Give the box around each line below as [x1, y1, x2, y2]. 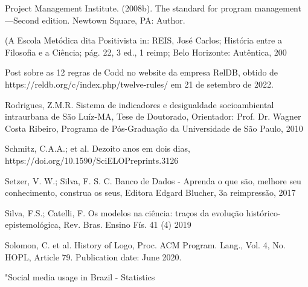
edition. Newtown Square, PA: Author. [42, 13, 185, 26]
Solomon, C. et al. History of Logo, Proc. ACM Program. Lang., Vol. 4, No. [5, 238, 286, 251]
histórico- [246, 206, 281, 219]
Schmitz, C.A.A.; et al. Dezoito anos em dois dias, [5, 142, 190, 155]
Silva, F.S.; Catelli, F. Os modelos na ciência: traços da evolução [5, 206, 243, 219]
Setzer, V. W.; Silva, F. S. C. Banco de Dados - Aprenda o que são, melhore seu [5, 174, 301, 187]
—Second [5, 13, 39, 26]
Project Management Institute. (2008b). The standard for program [5, 2, 252, 14]
